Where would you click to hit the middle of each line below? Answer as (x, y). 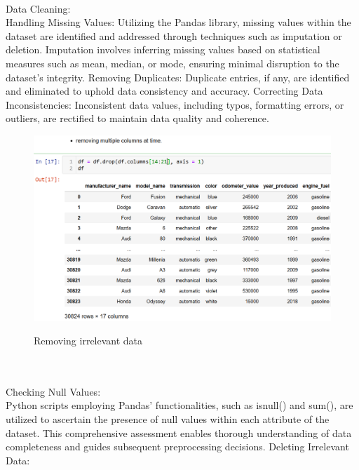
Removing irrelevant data (88, 341)
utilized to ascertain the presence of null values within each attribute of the (168, 419)
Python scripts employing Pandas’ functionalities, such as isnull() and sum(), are (179, 405)
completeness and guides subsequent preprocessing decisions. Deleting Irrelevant (177, 446)
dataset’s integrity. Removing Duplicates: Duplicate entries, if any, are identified (178, 77)
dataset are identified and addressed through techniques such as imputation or (174, 35)
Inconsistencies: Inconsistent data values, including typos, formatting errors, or (175, 104)
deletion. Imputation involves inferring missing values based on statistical (163, 49)
